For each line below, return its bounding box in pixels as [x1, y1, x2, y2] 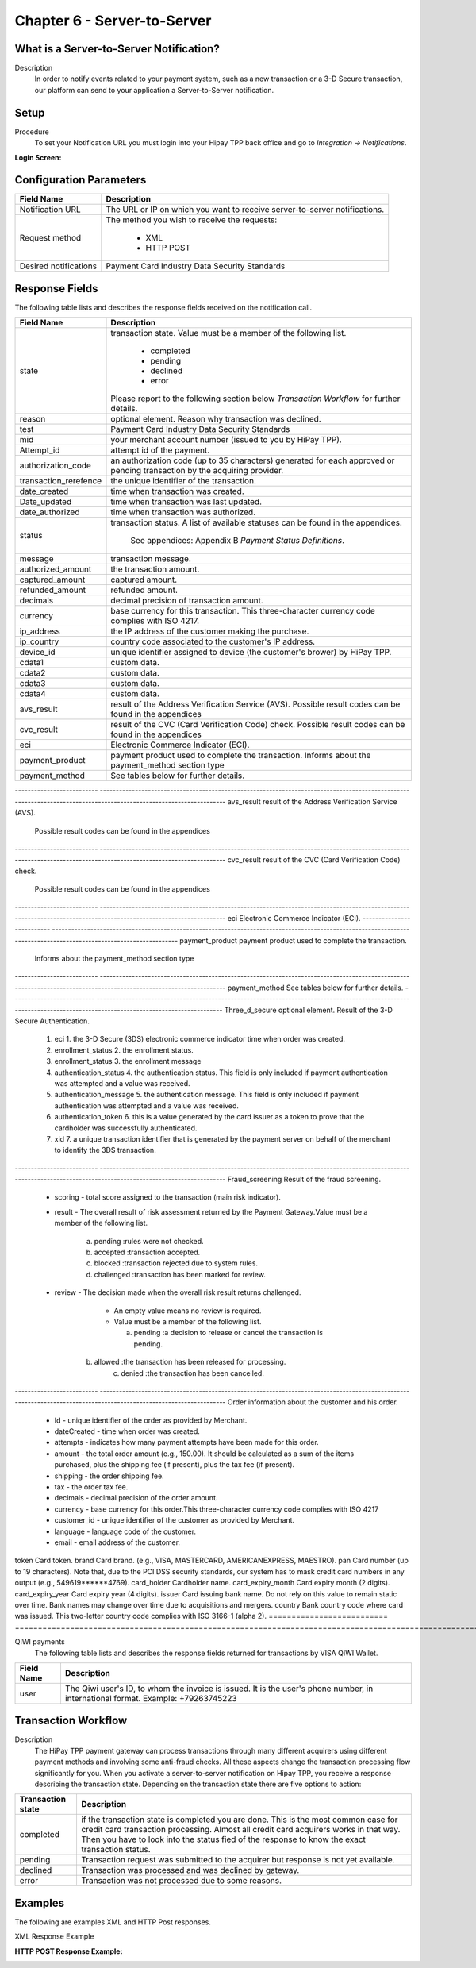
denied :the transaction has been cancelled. [121, 1368, 265, 1377]
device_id [19, 647, 56, 658]
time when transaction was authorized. [110, 506, 256, 518]
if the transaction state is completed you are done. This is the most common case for [80, 1814, 398, 1825]
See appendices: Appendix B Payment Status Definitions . [130, 535, 345, 546]
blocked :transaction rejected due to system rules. [94, 1258, 258, 1268]
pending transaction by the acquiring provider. [110, 465, 284, 476]
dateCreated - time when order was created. [54, 1427, 200, 1436]
